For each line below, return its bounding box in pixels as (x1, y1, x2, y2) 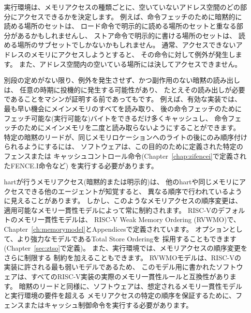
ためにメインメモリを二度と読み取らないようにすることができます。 (24, 122, 240, 133)
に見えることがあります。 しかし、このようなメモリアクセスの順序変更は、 (4, 195, 242, 206)
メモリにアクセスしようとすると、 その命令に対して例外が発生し (30, 49, 236, 59)
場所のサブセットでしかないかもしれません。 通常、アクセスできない (17, 40, 236, 50)
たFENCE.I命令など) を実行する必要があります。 (4, 160, 158, 170)
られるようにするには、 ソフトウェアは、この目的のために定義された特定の (4, 141, 243, 151)
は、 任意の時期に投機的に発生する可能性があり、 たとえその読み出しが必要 (4, 84, 245, 94)
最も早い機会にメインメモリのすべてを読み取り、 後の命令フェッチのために (4, 103, 242, 113)
